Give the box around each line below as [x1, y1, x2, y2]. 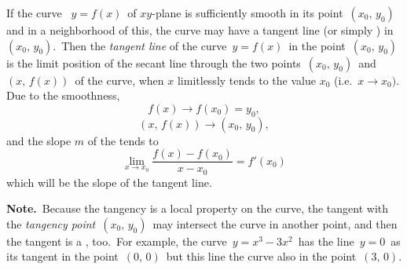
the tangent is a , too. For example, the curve [6, 232, 227, 249]
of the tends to [87, 132, 159, 148]
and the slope [6, 132, 71, 148]
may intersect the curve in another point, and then [152, 215, 398, 232]
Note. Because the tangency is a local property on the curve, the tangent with [6, 200, 389, 217]
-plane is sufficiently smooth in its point [152, 5, 343, 20]
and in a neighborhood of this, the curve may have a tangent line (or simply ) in [6, 22, 394, 38]
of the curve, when [75, 71, 164, 88]
